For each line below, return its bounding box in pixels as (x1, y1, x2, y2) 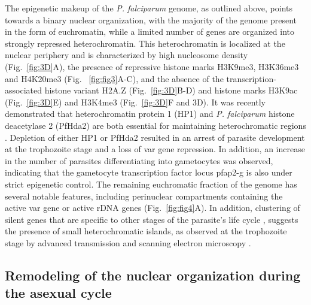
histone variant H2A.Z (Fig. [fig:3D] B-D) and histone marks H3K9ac (44, 84, 298, 96)
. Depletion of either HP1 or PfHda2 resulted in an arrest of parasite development (5, 131, 305, 143)
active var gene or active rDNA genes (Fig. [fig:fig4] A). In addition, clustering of (5, 201, 300, 214)
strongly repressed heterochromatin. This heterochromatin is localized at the (5, 37, 285, 49)
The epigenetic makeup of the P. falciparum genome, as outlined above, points (5, 2, 293, 14)
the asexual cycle (5, 283, 112, 302)
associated (5, 84, 42, 96)
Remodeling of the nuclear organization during (5, 265, 301, 284)
